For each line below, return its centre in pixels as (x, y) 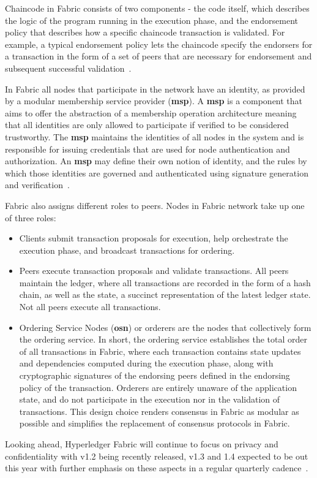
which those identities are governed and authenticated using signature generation (157, 173)
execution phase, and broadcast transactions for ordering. (127, 250)
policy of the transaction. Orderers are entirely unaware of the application (158, 387)
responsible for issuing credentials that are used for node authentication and (147, 149)
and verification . (37, 185)
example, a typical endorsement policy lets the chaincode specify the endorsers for (159, 44)
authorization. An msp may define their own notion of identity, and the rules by (156, 161)
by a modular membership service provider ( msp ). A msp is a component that (154, 101)
